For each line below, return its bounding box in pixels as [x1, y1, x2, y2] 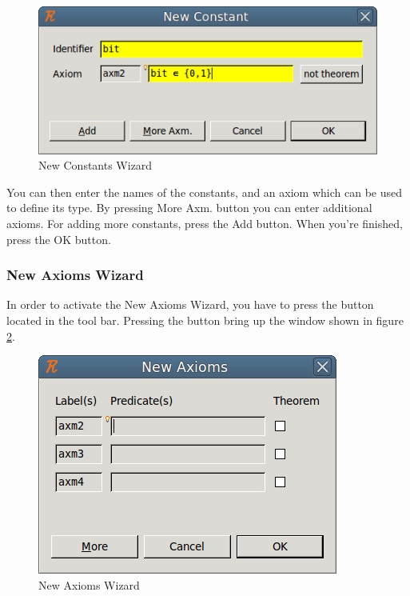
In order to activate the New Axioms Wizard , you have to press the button [6, 296, 374, 313]
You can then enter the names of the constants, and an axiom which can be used [6, 183, 402, 200]
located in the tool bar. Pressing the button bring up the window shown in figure [6, 312, 404, 329]
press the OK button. [6, 230, 111, 247]
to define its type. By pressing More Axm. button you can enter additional [6, 199, 372, 216]
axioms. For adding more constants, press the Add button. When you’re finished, [6, 215, 403, 232]
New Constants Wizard [38, 157, 153, 174]
